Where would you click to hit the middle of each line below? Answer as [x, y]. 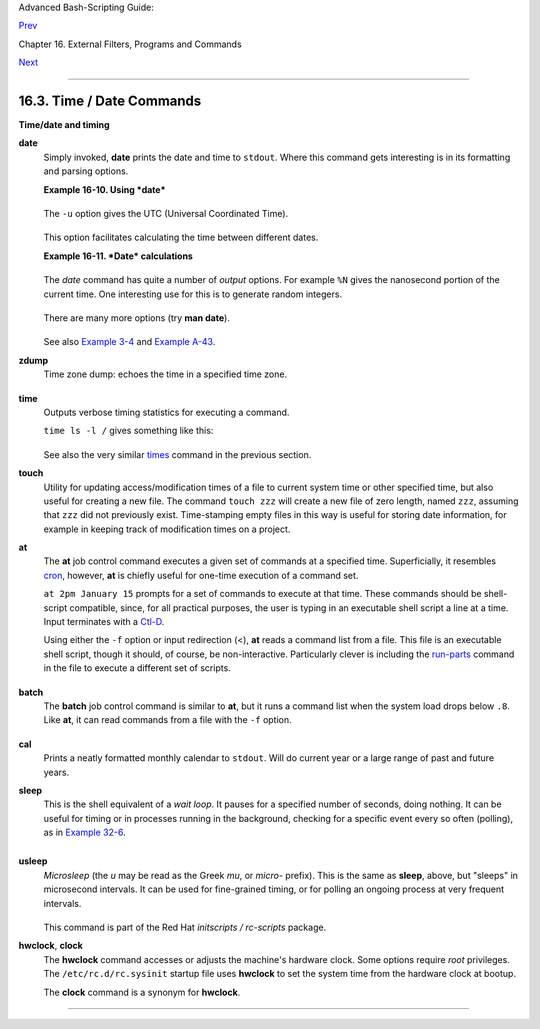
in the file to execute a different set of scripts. [137, 668]
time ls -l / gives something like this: [128, 431]
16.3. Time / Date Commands [110, 100]
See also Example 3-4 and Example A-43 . [129, 342]
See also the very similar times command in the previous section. [177, 454]
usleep [33, 861]
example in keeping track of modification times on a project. [167, 529]
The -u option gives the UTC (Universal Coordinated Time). [166, 214]
